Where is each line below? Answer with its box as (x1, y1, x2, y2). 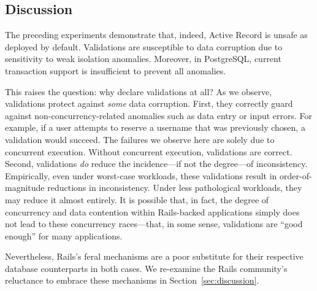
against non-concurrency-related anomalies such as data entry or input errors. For (5, 109, 313, 122)
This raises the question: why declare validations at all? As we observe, (5, 85, 272, 98)
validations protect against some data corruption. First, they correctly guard (5, 97, 293, 110)
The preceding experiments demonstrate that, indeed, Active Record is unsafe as (5, 28, 308, 41)
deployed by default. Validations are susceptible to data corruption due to (5, 40, 283, 53)
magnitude (5, 181, 45, 194)
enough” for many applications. (5, 229, 123, 242)
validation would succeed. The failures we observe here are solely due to (5, 133, 275, 145)
